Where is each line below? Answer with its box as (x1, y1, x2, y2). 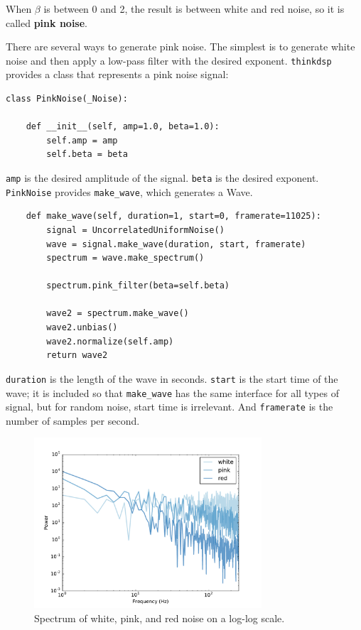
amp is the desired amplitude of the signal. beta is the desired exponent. (6, 170, 319, 185)
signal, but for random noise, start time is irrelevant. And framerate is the (6, 399, 333, 414)
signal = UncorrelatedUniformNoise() (46, 224, 225, 235)
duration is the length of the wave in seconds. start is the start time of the (6, 371, 338, 386)
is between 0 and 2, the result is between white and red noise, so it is (43, 1, 345, 16)
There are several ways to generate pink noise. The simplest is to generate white (6, 39, 355, 54)
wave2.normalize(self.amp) (46, 336, 174, 347)
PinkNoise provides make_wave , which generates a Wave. (6, 184, 253, 199)
